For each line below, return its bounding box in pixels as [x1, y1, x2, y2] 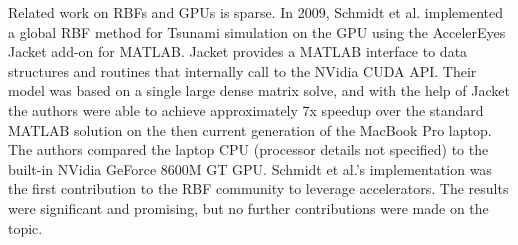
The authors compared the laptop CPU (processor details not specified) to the [8, 139, 489, 160]
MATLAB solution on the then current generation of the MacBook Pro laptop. [8, 119, 492, 140]
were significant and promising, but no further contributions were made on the [8, 197, 489, 218]
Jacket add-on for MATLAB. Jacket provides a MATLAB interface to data [8, 41, 468, 62]
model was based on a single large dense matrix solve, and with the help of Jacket [8, 80, 510, 101]
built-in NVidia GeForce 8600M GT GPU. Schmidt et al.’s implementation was [8, 158, 492, 179]
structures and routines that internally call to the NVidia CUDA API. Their [8, 60, 477, 81]
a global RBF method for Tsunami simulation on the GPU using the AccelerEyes [8, 21, 506, 42]
